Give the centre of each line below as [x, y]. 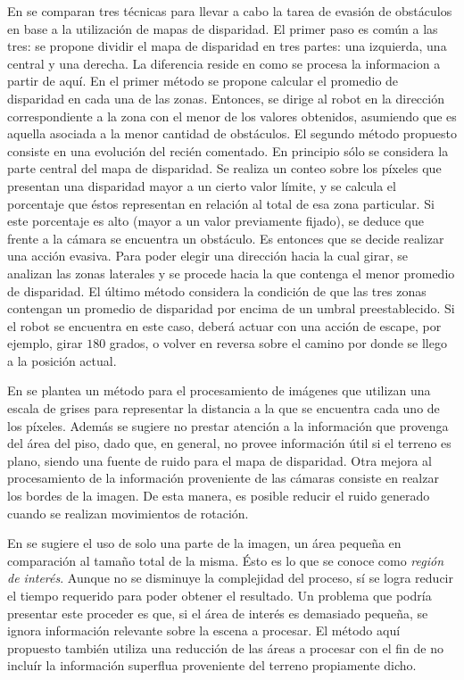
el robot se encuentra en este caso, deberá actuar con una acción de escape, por [224, 325]
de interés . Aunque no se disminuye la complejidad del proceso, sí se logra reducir [230, 578]
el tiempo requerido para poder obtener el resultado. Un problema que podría [220, 595]
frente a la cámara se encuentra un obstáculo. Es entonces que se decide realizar [226, 238]
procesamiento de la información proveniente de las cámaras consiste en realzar [223, 478]
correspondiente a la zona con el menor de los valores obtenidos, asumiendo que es [232, 116]
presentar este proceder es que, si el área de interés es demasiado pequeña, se [218, 613]
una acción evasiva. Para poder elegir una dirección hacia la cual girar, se [207, 256]
